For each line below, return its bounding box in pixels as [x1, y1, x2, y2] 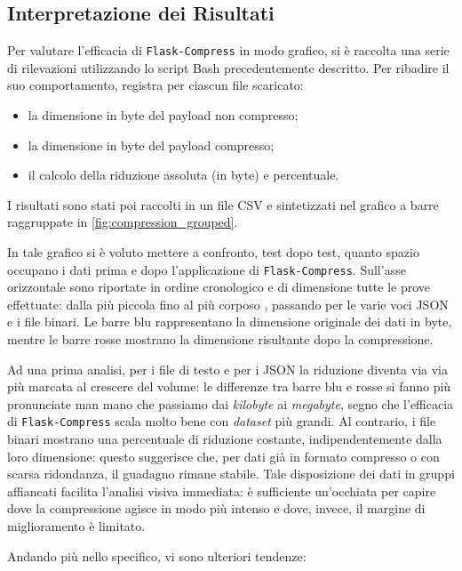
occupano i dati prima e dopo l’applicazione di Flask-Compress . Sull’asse [7, 260, 406, 278]
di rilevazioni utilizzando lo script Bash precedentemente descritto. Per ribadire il [7, 58, 450, 76]
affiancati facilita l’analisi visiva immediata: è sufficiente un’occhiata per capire [7, 481, 436, 500]
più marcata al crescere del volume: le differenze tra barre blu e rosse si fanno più [7, 377, 451, 396]
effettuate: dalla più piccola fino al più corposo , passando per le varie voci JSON [7, 294, 449, 313]
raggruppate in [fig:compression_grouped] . [7, 213, 238, 231]
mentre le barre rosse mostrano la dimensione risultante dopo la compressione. [7, 330, 434, 349]
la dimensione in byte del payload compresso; [28, 135, 275, 154]
